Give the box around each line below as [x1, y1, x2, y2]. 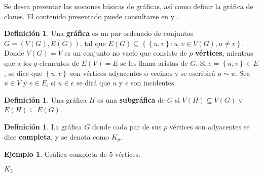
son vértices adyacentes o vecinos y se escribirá [70, 67, 215, 78]
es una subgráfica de [97, 94, 165, 105]
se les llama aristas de [120, 57, 188, 68]
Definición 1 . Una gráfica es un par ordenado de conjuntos [4, 28, 194, 38]
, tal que [80, 37, 106, 48]
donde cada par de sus [92, 121, 162, 131]
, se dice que [4, 67, 43, 78]
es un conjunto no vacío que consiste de [64, 48, 187, 58]
